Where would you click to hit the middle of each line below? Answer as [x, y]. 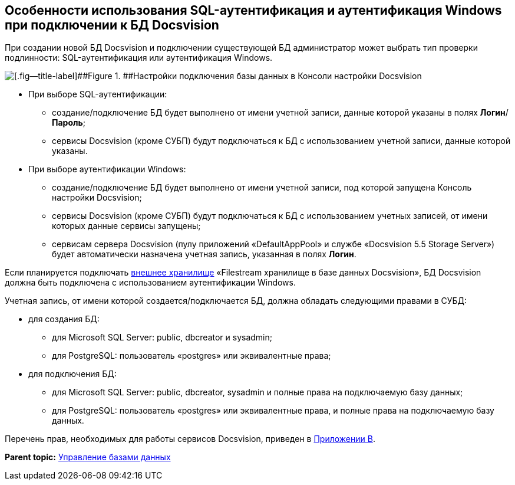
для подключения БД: [72, 374]
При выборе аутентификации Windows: [107, 169]
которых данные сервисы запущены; [126, 226]
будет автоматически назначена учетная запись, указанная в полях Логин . [204, 254]
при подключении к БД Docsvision [112, 25]
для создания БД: [64, 319]
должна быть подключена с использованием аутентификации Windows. [150, 283]
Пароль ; [69, 123]
